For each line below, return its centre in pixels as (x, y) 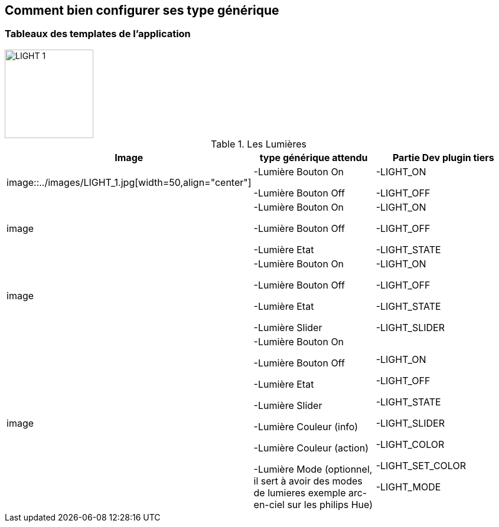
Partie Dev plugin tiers (443, 157)
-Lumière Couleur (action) (311, 448)
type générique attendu (314, 157)
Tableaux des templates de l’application (98, 34)
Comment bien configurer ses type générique (142, 10)
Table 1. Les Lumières (259, 144)
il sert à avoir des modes (308, 481)
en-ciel (269, 504)
